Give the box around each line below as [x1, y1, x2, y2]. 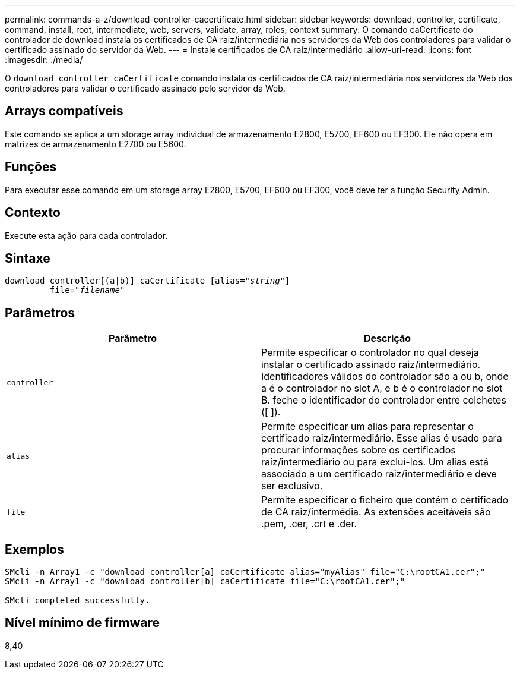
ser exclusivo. [261, 480, 323, 492]
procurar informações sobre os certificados [261, 444, 456, 456]
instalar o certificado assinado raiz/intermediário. [261, 358, 481, 371]
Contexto [5, 205, 61, 221]
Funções [5, 159, 57, 175]
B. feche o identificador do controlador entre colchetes [261, 394, 506, 407]
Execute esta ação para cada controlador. [5, 230, 168, 241]
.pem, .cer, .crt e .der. [261, 518, 357, 530]
